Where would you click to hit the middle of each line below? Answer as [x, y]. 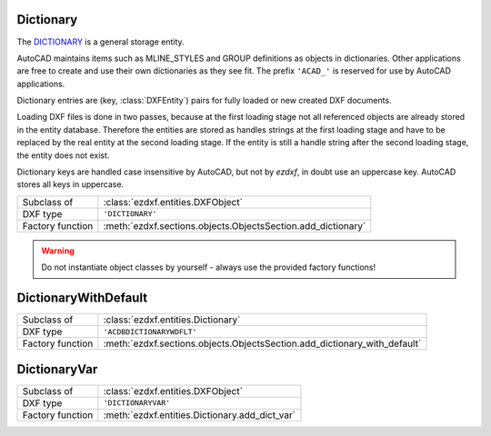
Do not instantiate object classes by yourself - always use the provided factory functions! [209, 267]
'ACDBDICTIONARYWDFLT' [150, 332]
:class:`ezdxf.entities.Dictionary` [172, 320]
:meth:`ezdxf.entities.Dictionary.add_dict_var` [199, 415]
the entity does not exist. [63, 155]
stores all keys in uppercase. [70, 184]
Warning [58, 251]
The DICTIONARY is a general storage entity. [101, 42]
